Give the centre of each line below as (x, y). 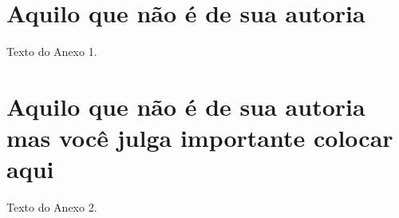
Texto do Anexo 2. (52, 207)
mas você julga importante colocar (200, 138)
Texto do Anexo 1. (52, 52)
